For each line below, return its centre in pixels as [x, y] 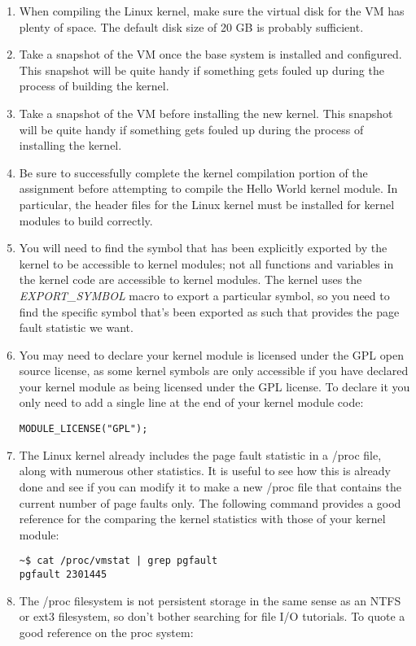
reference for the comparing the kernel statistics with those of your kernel [202, 519]
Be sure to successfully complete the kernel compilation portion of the [193, 172]
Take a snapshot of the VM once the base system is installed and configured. [210, 54]
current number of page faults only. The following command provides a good [210, 502]
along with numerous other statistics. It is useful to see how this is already [205, 471]
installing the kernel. [70, 145]
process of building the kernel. [94, 86]
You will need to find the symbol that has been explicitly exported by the [203, 248]
